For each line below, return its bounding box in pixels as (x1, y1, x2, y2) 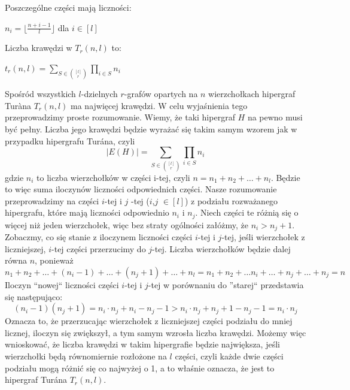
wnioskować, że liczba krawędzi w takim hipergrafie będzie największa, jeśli (5, 338, 280, 350)
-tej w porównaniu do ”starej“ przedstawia (148, 278, 304, 291)
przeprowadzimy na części (5, 194, 99, 207)
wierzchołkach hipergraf (208, 87, 296, 100)
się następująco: (5, 290, 63, 303)
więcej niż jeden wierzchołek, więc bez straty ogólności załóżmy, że (5, 218, 248, 231)
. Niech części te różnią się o (195, 206, 299, 219)
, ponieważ (35, 254, 74, 267)
